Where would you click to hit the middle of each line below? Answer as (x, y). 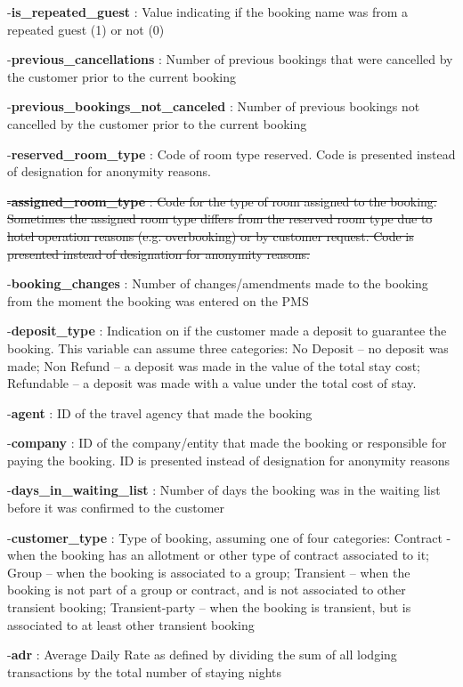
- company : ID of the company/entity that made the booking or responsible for (227, 443)
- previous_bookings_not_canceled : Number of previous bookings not (214, 106)
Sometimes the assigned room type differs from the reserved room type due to (220, 218)
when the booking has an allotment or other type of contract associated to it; (219, 555)
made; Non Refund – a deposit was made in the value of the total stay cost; (214, 365)
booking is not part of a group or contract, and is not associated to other (207, 590)
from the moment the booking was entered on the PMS (158, 300)
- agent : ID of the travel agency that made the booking (160, 412)
